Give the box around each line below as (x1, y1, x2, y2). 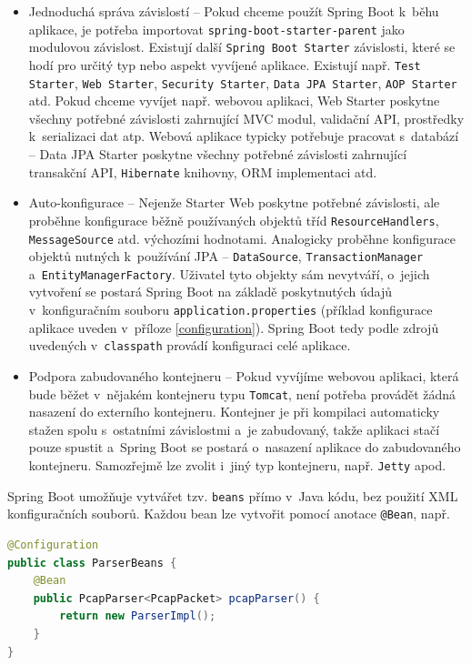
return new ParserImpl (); (59, 610, 216, 623)
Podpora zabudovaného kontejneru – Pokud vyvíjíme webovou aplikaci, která (28, 366, 459, 385)
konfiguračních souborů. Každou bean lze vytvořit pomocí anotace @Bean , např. (7, 504, 450, 523)
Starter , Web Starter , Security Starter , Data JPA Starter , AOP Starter (28, 73, 457, 92)
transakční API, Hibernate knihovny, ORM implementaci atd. (28, 162, 377, 181)
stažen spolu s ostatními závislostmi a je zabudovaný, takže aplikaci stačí (28, 419, 440, 438)
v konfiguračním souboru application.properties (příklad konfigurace (28, 300, 433, 319)
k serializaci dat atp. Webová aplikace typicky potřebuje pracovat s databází (28, 126, 459, 146)
